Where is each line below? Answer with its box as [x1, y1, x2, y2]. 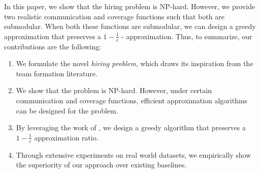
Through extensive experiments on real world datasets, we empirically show [16, 149, 251, 160]
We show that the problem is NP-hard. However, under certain [16, 85, 212, 96]
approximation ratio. [34, 132, 99, 142]
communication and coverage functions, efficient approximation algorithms [16, 95, 248, 105]
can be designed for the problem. [16, 105, 118, 116]
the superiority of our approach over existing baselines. [16, 159, 187, 170]
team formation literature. [16, 68, 97, 78]
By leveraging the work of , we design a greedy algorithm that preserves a [16, 122, 246, 133]
